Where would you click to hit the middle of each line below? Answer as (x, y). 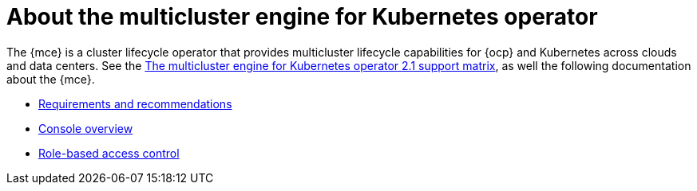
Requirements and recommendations (135, 103)
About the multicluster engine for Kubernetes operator (302, 17)
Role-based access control (109, 153)
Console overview (86, 128)
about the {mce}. (51, 79)
